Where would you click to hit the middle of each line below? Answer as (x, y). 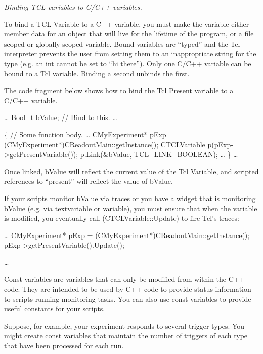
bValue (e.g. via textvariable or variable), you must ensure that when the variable (131, 208)
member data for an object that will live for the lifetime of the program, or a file (129, 34)
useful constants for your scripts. (55, 309)
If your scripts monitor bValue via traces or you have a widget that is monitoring (130, 198)
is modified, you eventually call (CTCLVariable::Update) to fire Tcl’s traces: (122, 218)
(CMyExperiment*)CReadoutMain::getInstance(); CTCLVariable (105, 144)
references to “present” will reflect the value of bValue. (89, 181)
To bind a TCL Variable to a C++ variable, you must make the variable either (127, 24)
